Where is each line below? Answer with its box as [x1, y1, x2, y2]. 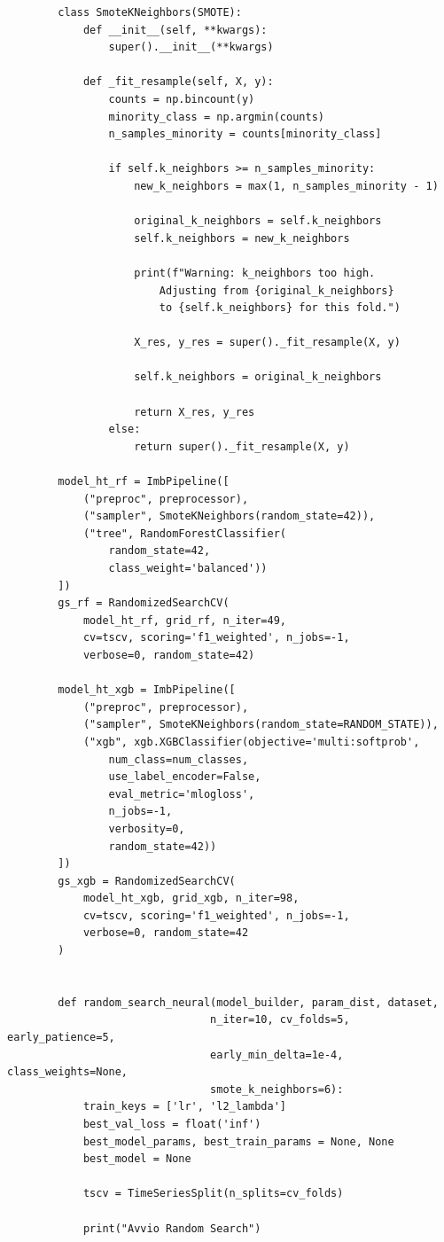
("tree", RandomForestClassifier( [82, 527, 286, 540]
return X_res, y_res [134, 405, 255, 418]
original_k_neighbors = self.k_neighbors [134, 215, 382, 228]
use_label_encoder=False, [108, 770, 261, 784]
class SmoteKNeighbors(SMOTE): [58, 6, 242, 19]
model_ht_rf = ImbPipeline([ [58, 475, 230, 488]
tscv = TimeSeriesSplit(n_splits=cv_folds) [82, 1187, 344, 1200]
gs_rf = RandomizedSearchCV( [58, 597, 230, 610]
